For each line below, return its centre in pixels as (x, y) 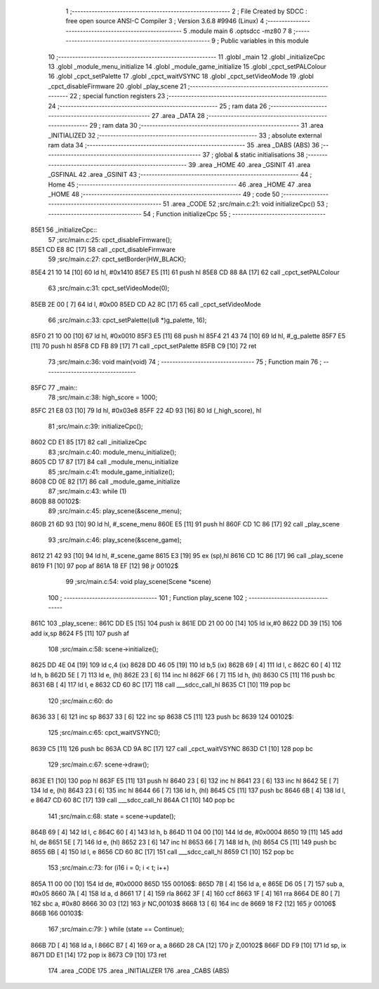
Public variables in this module (265, 41)
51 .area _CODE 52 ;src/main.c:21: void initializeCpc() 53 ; (245, 204)
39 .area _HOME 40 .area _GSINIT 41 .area (250, 164)
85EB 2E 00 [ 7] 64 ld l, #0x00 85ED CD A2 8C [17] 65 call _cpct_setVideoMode (146, 304)
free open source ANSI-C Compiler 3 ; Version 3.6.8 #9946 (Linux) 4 (165, 21)
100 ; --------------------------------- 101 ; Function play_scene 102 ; (148, 597)
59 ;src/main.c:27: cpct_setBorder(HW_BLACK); (117, 259)
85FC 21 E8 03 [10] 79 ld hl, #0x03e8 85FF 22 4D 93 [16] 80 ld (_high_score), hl (146, 410)
